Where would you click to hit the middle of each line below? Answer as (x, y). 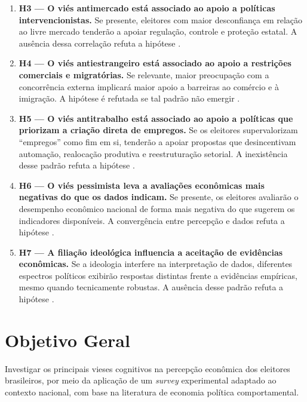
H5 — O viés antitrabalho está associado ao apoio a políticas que (156, 118)
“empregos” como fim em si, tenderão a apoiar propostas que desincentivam (157, 141)
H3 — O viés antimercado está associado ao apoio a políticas (147, 8)
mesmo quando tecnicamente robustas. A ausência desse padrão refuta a (151, 287)
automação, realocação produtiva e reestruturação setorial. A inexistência (153, 153)
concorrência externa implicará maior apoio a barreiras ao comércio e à (149, 86)
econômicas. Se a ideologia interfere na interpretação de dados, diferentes (156, 264)
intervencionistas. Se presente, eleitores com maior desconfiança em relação (161, 19)
